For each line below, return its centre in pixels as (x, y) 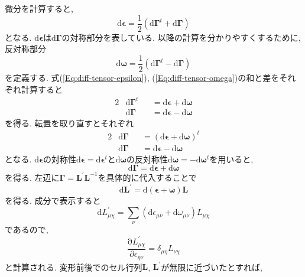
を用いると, (231, 159)
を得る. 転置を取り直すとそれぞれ (69, 123)
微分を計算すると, (39, 8)
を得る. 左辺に (32, 177)
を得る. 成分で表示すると (53, 200)
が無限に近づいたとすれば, (212, 267)
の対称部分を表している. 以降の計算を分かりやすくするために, (181, 37)
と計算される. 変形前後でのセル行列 (74, 267)
